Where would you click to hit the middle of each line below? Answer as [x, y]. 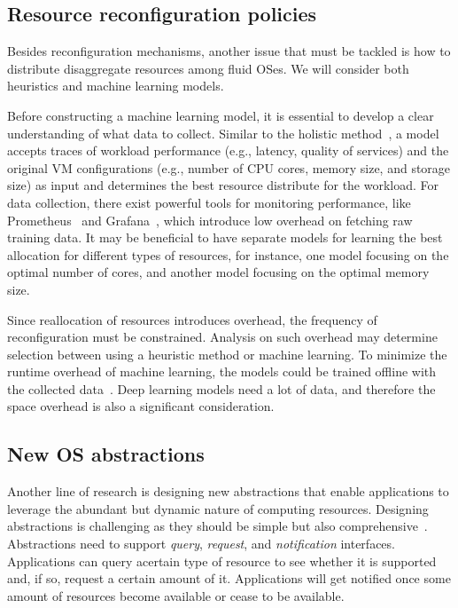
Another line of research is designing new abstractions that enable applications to [228, 491]
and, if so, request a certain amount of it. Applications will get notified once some [229, 578]
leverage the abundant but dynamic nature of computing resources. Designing [218, 508]
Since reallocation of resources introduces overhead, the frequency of [192, 319]
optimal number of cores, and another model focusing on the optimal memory [218, 272]
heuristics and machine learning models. [116, 86]
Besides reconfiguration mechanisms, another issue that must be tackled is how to [229, 51]
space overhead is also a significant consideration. [141, 406]
